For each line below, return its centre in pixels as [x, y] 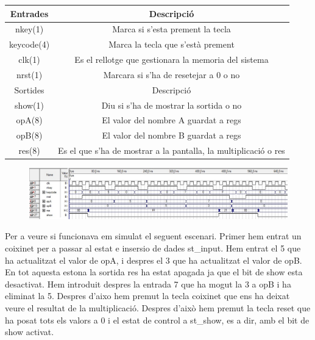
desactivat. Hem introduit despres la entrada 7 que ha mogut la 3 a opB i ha [148, 284]
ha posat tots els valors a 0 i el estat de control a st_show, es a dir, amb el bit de [157, 320]
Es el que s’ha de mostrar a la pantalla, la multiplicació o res [172, 150]
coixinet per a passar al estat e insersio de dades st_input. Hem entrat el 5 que [153, 248]
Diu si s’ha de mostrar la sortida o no [172, 105]
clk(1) [29, 60]
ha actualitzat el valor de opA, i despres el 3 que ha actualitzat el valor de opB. [154, 260]
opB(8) [29, 135]
